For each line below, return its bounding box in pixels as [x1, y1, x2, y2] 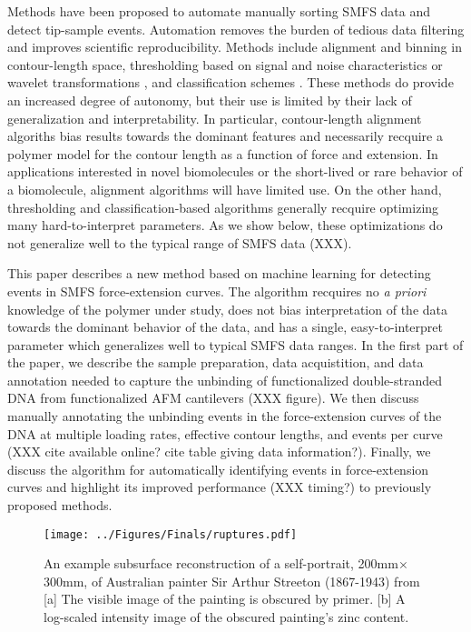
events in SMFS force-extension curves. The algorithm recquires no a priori [7, 281, 427, 300]
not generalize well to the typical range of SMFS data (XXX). [7, 233, 352, 252]
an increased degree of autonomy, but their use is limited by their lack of [7, 90, 412, 109]
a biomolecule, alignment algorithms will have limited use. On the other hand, [7, 179, 442, 198]
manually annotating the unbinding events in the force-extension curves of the [7, 406, 442, 426]
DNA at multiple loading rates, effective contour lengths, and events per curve [7, 424, 443, 443]
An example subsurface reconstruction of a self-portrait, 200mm [44, 554, 398, 573]
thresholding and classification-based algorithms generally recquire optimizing [7, 197, 439, 216]
